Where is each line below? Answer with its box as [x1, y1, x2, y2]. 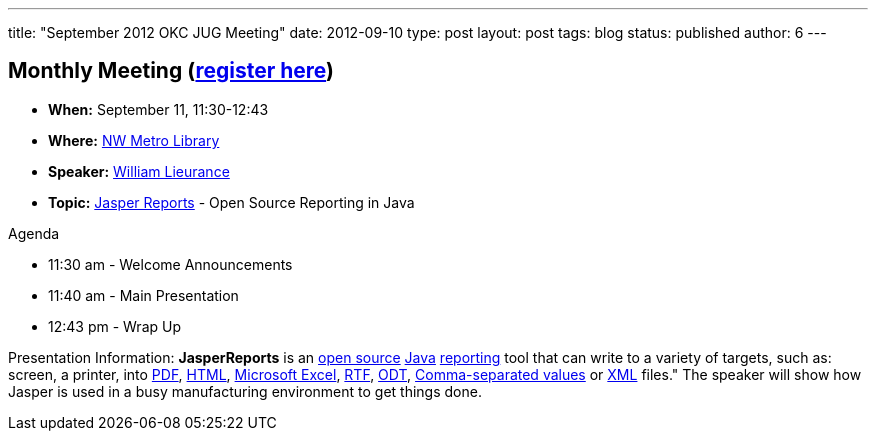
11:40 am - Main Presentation [48, 286, 239, 304]
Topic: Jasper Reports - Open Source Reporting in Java [48, 193, 415, 211]
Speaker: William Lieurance [48, 162, 230, 180]
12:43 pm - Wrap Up [48, 317, 181, 335]
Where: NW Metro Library [48, 131, 220, 149]
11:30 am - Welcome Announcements [48, 255, 293, 273]
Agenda [8, 224, 60, 242]
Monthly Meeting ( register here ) [8, 58, 335, 84]
